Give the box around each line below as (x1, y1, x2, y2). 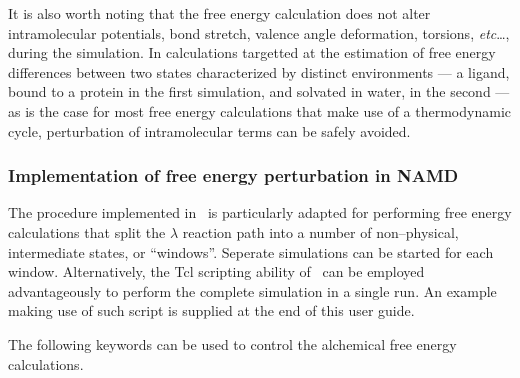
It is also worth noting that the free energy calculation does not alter (8, 3, 431, 23)
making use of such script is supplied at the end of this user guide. (8, 300, 415, 321)
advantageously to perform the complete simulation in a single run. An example (8, 280, 497, 301)
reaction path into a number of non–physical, (182, 221, 459, 242)
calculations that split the (8, 221, 166, 242)
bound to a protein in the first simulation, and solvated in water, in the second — (8, 81, 510, 102)
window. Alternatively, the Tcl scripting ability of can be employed (8, 261, 425, 282)
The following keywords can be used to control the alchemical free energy (8, 333, 457, 354)
